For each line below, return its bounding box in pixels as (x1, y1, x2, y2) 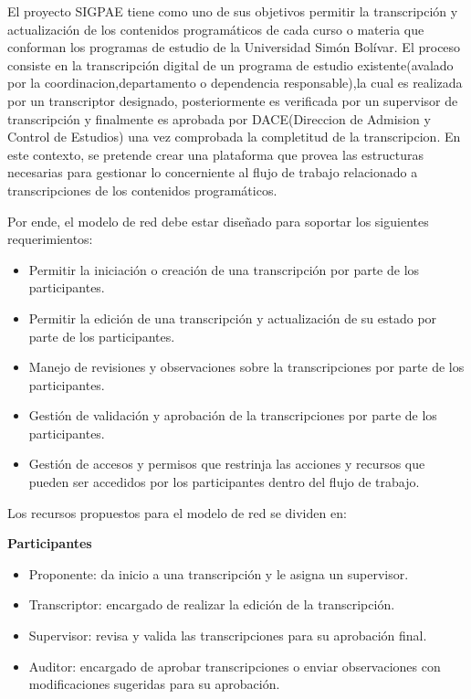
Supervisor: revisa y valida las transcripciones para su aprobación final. (28, 626, 427, 645)
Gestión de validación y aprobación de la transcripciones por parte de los (28, 406, 437, 425)
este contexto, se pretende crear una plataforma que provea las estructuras (7, 144, 424, 164)
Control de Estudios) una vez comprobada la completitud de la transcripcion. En (7, 127, 461, 146)
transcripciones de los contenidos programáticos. (7, 180, 277, 199)
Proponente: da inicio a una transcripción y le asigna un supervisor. (28, 564, 409, 583)
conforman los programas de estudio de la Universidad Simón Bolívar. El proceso (7, 37, 461, 57)
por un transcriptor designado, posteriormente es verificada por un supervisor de (7, 90, 458, 110)
